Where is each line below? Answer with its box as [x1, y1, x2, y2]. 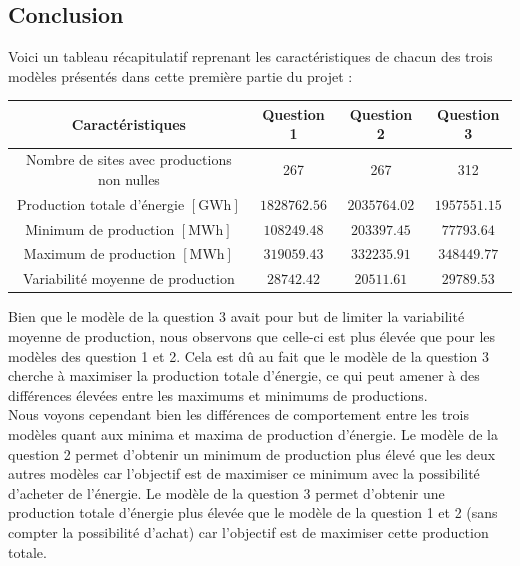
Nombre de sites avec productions [26, 149, 232, 170]
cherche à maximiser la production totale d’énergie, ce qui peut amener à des [8, 365, 480, 386]
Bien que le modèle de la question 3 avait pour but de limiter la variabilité [8, 306, 465, 327]
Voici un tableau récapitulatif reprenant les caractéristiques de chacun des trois [8, 46, 493, 67]
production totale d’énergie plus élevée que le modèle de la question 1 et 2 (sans [8, 502, 498, 523]
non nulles [97, 168, 160, 189]
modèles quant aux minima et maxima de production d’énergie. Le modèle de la [8, 423, 498, 444]
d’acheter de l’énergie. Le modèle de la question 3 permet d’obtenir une [8, 482, 445, 503]
